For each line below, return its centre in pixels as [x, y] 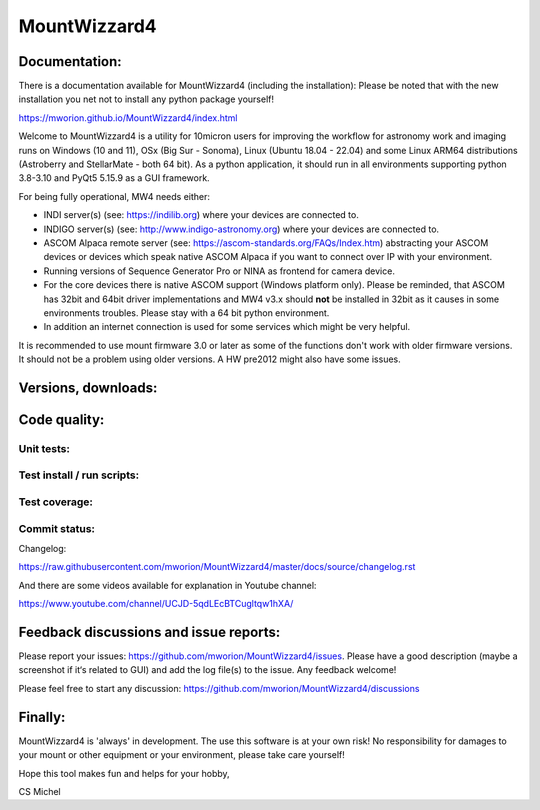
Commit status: [56, 528]
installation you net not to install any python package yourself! [146, 99]
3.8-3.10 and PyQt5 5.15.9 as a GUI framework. [114, 178]
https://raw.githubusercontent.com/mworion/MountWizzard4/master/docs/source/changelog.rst [217, 567]
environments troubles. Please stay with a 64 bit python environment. [186, 312]
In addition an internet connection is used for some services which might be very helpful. [227, 327]
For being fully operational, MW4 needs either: [114, 196]
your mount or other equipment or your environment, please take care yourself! [181, 755]
